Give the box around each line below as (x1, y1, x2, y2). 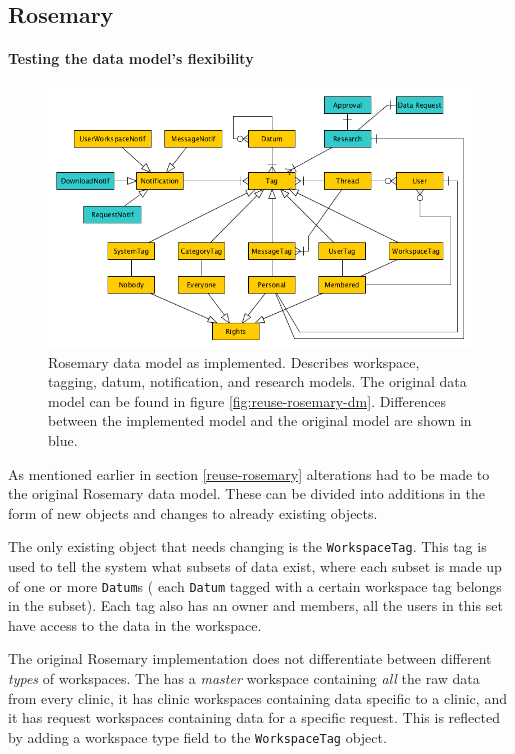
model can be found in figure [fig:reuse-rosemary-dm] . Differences (48, 390, 447, 411)
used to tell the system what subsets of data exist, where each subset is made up (8, 555, 502, 576)
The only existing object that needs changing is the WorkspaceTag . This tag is (8, 536, 487, 557)
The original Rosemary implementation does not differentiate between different (8, 648, 492, 669)
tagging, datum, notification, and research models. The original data (48, 371, 467, 392)
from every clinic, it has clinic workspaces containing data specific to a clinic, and (8, 687, 507, 708)
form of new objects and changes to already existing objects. (8, 502, 378, 523)
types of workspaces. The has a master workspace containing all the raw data (8, 667, 480, 688)
